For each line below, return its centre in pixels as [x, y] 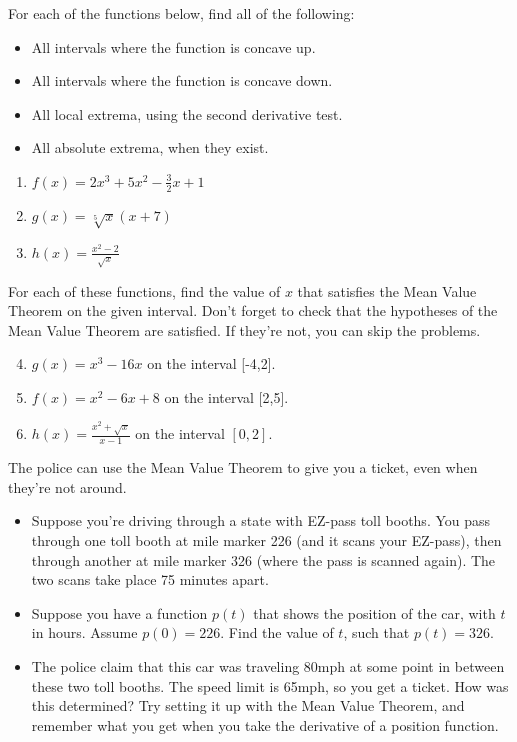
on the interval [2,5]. [226, 396]
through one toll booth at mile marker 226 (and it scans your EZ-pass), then [266, 540]
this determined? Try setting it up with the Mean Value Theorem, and [248, 705]
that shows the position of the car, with [374, 612]
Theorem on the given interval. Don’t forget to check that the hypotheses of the [253, 310]
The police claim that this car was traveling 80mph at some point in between [268, 666]
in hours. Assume [84, 632]
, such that [376, 632]
